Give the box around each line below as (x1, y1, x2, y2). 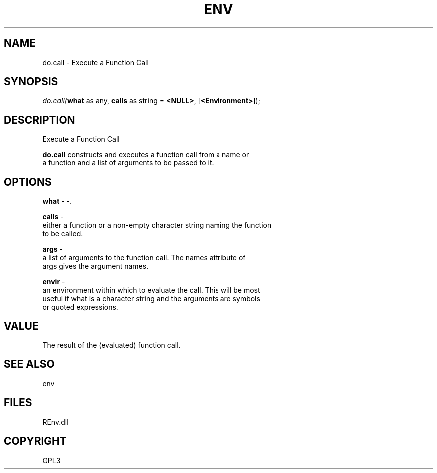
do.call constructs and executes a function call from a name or (42, 150, 249, 159)
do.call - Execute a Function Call (42, 58, 149, 67)
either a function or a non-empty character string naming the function (42, 221, 272, 230)
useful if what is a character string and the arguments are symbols (42, 294, 260, 303)
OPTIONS (4, 175, 52, 188)
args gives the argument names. (42, 262, 149, 271)
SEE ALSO (4, 358, 55, 371)
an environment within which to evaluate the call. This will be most (42, 286, 260, 295)
